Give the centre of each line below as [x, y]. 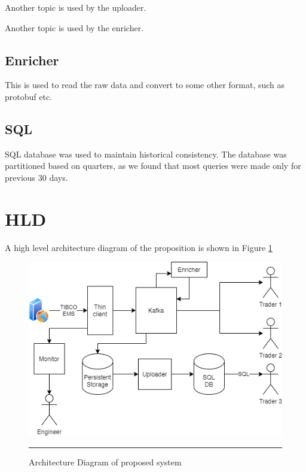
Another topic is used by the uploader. [76, 7]
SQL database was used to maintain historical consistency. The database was [146, 154]
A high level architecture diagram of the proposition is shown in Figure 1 [139, 247]
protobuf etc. [29, 96]
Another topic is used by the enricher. [74, 27]
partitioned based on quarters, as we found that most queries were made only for [153, 166]
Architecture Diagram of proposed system [105, 462]
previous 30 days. [36, 177]
